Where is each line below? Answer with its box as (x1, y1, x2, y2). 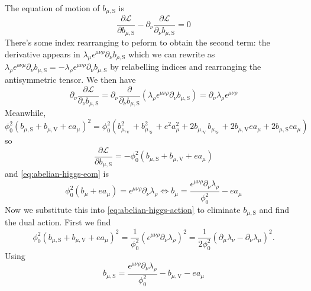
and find (259, 203, 290, 216)
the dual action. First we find (5, 216, 111, 228)
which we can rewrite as (128, 47, 215, 60)
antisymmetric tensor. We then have (5, 73, 136, 86)
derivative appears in (5, 47, 80, 60)
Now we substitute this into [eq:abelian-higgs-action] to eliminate (5, 203, 241, 216)
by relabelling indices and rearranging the (110, 60, 261, 73)
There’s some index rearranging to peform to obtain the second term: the (5, 35, 270, 48)
